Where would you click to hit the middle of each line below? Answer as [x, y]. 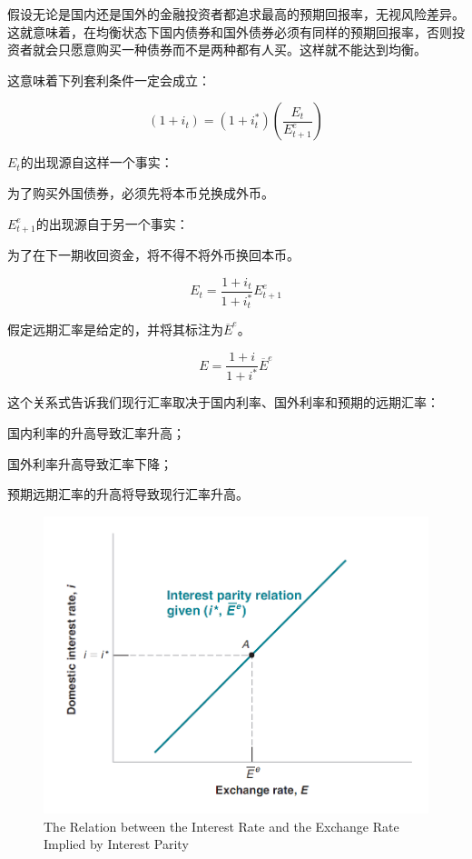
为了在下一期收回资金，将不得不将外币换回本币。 [153, 255]
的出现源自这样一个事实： [97, 162]
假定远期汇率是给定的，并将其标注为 [115, 330]
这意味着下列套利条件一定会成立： [109, 80]
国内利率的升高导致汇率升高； [96, 433]
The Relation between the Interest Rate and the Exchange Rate [221, 826]
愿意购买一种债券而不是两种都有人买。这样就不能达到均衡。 [248, 50]
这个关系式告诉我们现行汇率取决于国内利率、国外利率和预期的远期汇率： [223, 402]
